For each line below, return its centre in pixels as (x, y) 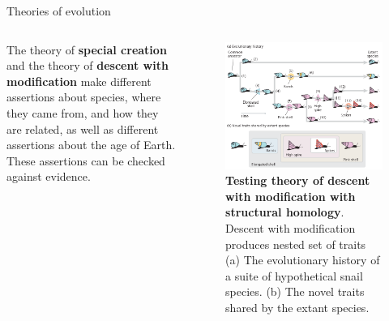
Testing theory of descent (298, 180)
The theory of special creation (87, 49)
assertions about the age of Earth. (91, 145)
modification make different (79, 81)
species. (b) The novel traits (295, 291)
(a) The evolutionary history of (303, 260)
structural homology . (285, 212)
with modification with (291, 196)
